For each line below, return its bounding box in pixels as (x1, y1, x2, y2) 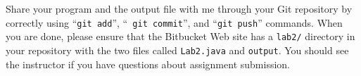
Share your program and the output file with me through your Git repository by (6, 1, 353, 15)
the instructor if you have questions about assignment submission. (6, 56, 290, 71)
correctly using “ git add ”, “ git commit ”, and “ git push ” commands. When (6, 15, 343, 30)
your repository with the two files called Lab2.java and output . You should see (6, 42, 349, 57)
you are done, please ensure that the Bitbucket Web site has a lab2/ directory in (6, 29, 355, 44)
